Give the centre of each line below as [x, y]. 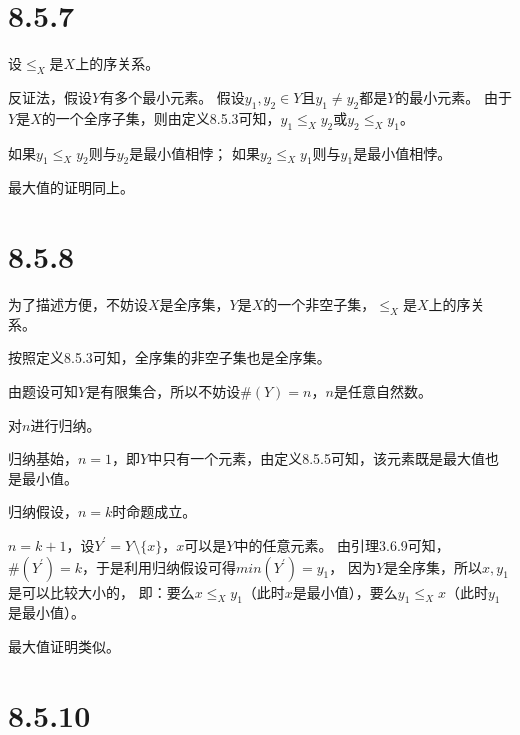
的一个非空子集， [319, 304]
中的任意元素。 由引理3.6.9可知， [342, 544]
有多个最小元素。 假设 [172, 96]
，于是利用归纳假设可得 [159, 566]
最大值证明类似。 [64, 645]
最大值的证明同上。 [71, 187]
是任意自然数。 [382, 391]
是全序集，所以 [433, 566]
